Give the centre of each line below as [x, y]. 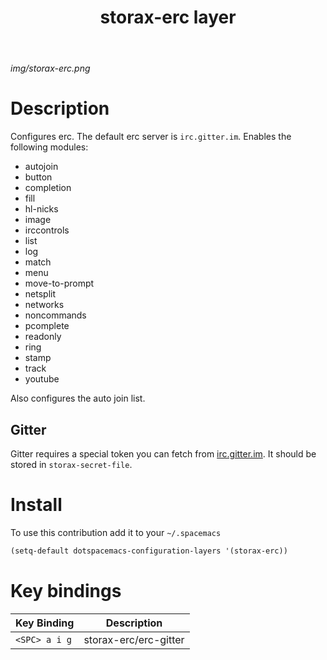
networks [44, 305]
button [38, 177]
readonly [43, 337]
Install [36, 505]
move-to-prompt [59, 283]
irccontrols [47, 230]
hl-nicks [41, 209]
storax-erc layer [168, 17]
